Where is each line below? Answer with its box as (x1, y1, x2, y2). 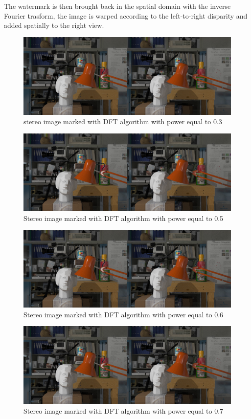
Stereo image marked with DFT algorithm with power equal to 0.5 (23, 213, 224, 223)
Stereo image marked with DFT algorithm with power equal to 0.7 (23, 405, 224, 416)
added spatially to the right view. (4, 20, 104, 30)
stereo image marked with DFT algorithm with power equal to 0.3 (23, 116, 222, 127)
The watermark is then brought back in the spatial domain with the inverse (4, 1, 231, 11)
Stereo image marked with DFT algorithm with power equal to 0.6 (23, 309, 224, 319)
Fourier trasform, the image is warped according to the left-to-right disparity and (4, 10, 248, 21)
